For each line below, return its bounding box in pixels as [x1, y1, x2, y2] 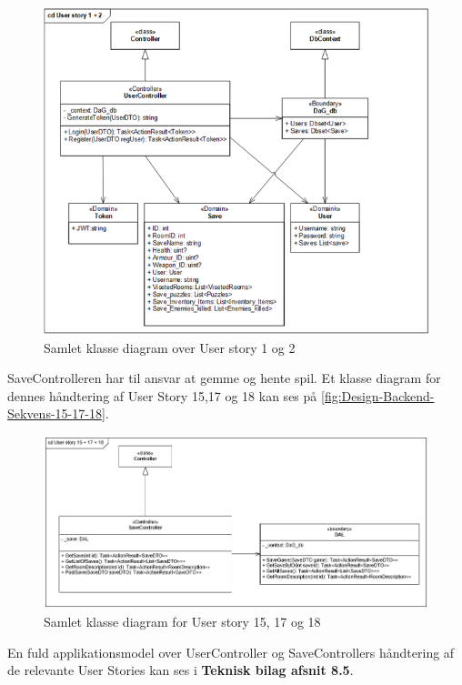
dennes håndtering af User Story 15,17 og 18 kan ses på [7, 386, 317, 405]
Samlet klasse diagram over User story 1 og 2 [44, 337, 296, 357]
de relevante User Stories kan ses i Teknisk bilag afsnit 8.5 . [7, 660, 354, 680]
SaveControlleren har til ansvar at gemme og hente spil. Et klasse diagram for [7, 368, 441, 388]
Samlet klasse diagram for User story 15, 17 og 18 [44, 611, 321, 630]
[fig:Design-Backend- [320, 386, 435, 405]
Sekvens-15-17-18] [7, 404, 105, 423]
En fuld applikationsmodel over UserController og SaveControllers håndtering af [7, 642, 455, 661]
